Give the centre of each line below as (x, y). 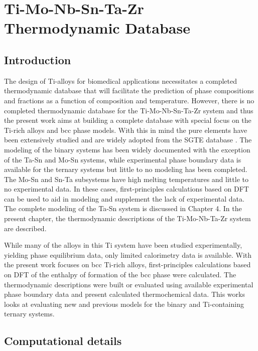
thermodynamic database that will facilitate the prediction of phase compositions (129, 91)
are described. (25, 228)
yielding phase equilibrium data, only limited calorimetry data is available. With (128, 254)
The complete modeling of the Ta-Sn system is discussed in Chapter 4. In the (123, 208)
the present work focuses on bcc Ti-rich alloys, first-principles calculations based (127, 265)
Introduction (38, 59)
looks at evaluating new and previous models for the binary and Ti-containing (124, 304)
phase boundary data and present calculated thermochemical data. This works (124, 294)
